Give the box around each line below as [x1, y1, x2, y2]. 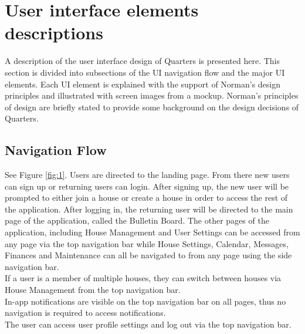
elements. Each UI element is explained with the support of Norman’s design [5, 77, 281, 90]
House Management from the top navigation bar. [5, 284, 181, 296]
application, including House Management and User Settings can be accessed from [5, 226, 300, 238]
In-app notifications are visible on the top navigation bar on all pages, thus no [5, 295, 286, 307]
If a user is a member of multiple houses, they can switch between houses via [5, 272, 282, 284]
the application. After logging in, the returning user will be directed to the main [5, 203, 293, 215]
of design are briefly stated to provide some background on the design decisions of [5, 100, 299, 113]
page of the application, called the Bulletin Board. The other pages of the [5, 214, 269, 227]
